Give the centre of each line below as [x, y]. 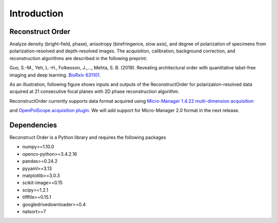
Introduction [36, 13]
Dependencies [33, 125]
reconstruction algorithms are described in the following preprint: [78, 58]
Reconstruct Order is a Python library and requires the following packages [88, 137]
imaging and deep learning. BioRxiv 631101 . [55, 75]
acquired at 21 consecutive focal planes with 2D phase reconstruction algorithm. [94, 91]
